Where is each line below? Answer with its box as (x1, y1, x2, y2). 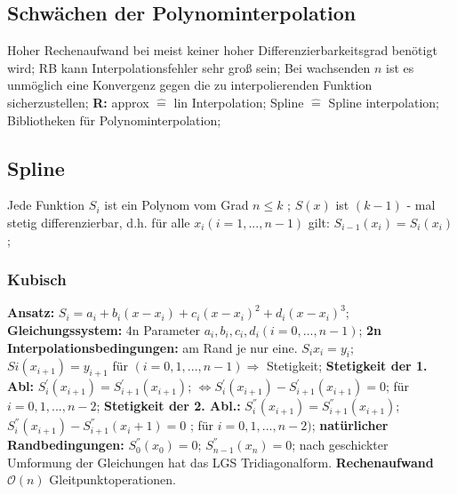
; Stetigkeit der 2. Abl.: (96, 396, 241, 415)
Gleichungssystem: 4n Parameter (7, 320, 200, 339)
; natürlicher (311, 416, 389, 435)
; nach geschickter (292, 435, 389, 454)
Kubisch (7, 268, 67, 291)
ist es (385, 58, 414, 76)
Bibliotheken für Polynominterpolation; (7, 110, 221, 129)
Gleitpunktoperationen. (49, 470, 176, 489)
